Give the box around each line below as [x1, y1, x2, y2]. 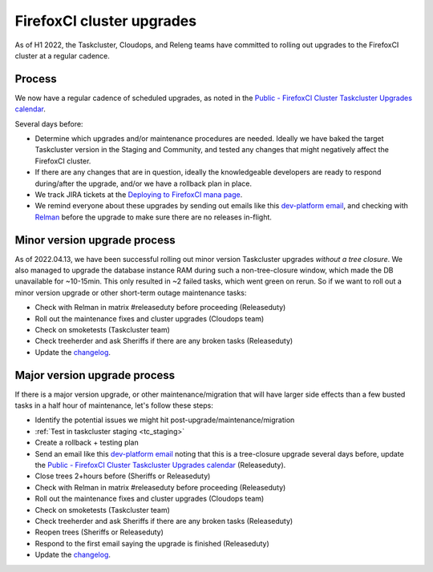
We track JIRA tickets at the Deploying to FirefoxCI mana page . [34, 189, 243, 199]
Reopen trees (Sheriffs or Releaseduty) [34, 527, 164, 537]
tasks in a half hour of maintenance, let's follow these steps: [14, 401, 214, 410]
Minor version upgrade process [14, 233, 176, 247]
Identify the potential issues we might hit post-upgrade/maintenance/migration [34, 415, 295, 425]
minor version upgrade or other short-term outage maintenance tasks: [14, 288, 247, 297]
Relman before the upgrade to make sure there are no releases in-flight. [34, 212, 273, 222]
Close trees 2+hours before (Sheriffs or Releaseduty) [34, 471, 211, 481]
